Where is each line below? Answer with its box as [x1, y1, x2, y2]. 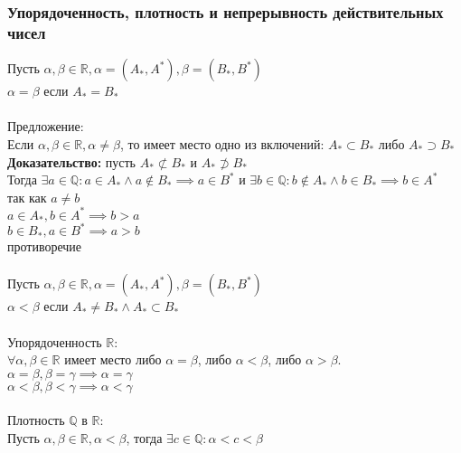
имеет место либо [64, 350, 162, 369]
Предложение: [7, 117, 84, 136]
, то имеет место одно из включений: [119, 134, 325, 153]
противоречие [7, 237, 82, 256]
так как [7, 187, 47, 206]
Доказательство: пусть [7, 152, 136, 171]
